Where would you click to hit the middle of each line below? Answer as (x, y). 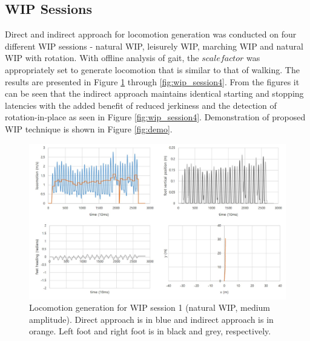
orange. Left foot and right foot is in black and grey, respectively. (150, 331)
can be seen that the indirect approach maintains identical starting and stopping (154, 93)
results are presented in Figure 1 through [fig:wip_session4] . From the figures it (152, 81)
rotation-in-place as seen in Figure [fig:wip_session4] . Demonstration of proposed (155, 117)
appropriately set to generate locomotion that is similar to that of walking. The (152, 69)
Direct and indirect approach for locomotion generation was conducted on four (151, 34)
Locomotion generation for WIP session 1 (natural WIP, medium (150, 307)
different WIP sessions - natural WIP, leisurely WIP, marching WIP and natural (154, 46)
